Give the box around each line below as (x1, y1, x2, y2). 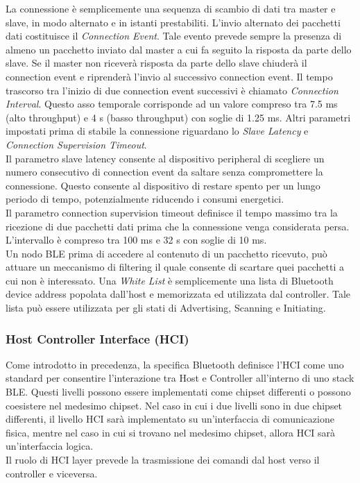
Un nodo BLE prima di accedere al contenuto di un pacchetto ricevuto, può (6, 246, 327, 260)
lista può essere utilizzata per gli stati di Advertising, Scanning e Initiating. (6, 300, 326, 315)
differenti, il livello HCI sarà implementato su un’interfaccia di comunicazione (6, 412, 334, 426)
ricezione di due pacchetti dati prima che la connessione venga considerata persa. (6, 219, 350, 233)
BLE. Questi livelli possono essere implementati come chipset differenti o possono (6, 384, 351, 399)
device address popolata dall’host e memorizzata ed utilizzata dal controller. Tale (6, 287, 350, 301)
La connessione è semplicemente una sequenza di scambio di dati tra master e (6, 1, 336, 15)
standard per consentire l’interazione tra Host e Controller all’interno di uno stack (6, 371, 354, 385)
